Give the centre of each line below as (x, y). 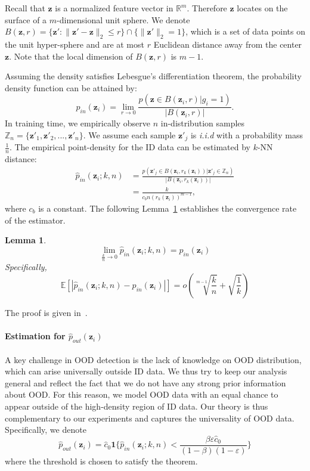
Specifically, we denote (46, 430)
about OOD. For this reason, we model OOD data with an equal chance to (142, 394)
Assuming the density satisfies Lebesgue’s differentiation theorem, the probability (153, 76)
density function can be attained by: (71, 87)
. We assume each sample (129, 134)
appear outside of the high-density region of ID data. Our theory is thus (137, 406)
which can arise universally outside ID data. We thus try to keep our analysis (146, 371)
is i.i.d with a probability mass (247, 134)
